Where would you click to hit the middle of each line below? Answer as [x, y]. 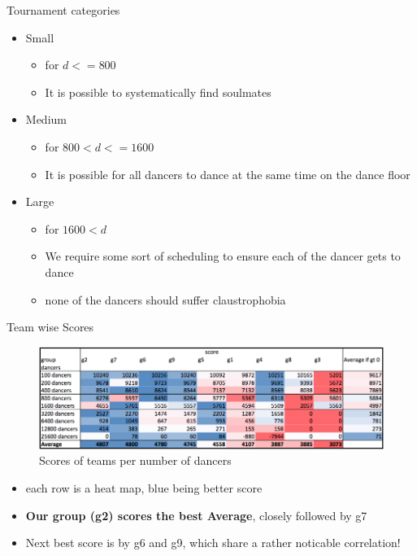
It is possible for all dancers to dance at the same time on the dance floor [228, 174]
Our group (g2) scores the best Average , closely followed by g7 [196, 515]
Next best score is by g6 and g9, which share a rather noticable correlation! [213, 543]
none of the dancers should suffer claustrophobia [165, 299]
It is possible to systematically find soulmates [158, 92]
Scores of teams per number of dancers [135, 460]
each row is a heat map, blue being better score [144, 487]
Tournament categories [63, 10]
